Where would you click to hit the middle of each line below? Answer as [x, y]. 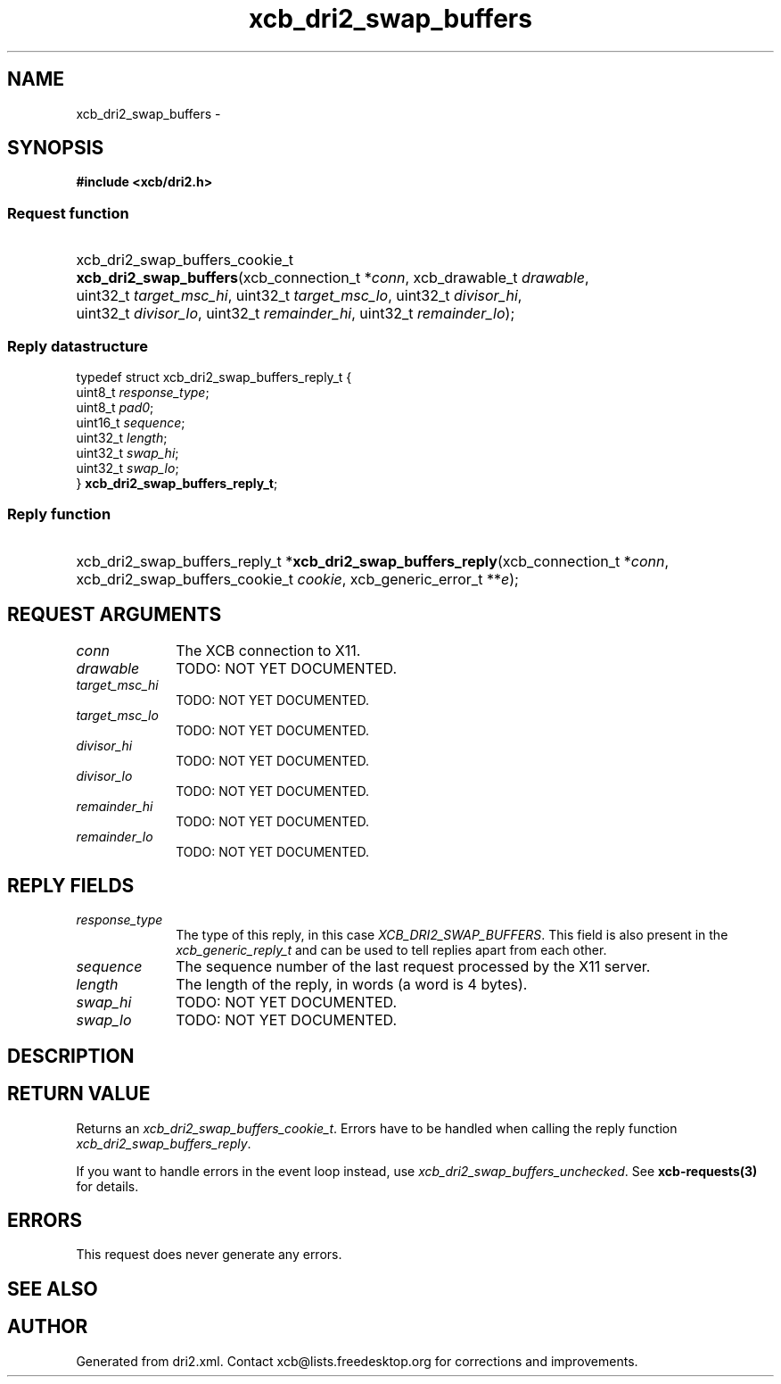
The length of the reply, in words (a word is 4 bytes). [352, 985]
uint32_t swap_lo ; [127, 468]
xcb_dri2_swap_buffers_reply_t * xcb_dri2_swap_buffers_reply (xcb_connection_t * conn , [373, 561]
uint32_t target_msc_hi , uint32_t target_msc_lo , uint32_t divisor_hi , [299, 296]
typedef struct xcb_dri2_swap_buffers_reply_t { [214, 377]
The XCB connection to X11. [268, 650]
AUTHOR [48, 1327]
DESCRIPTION [71, 1056]
